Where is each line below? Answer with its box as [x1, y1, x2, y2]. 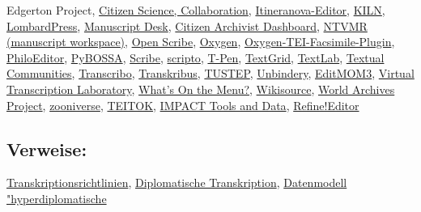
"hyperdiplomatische [6, 189, 107, 206]
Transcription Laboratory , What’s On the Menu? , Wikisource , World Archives [6, 80, 395, 97]
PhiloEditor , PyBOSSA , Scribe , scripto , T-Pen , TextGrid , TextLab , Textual [6, 49, 385, 66]
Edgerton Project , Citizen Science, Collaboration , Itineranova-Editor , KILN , [6, 2, 385, 18]
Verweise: [6, 136, 87, 161]
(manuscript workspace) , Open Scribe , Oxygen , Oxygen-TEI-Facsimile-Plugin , [6, 33, 395, 50]
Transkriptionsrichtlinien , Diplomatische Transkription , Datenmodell [6, 174, 347, 191]
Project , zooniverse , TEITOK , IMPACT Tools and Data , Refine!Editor [6, 96, 359, 113]
